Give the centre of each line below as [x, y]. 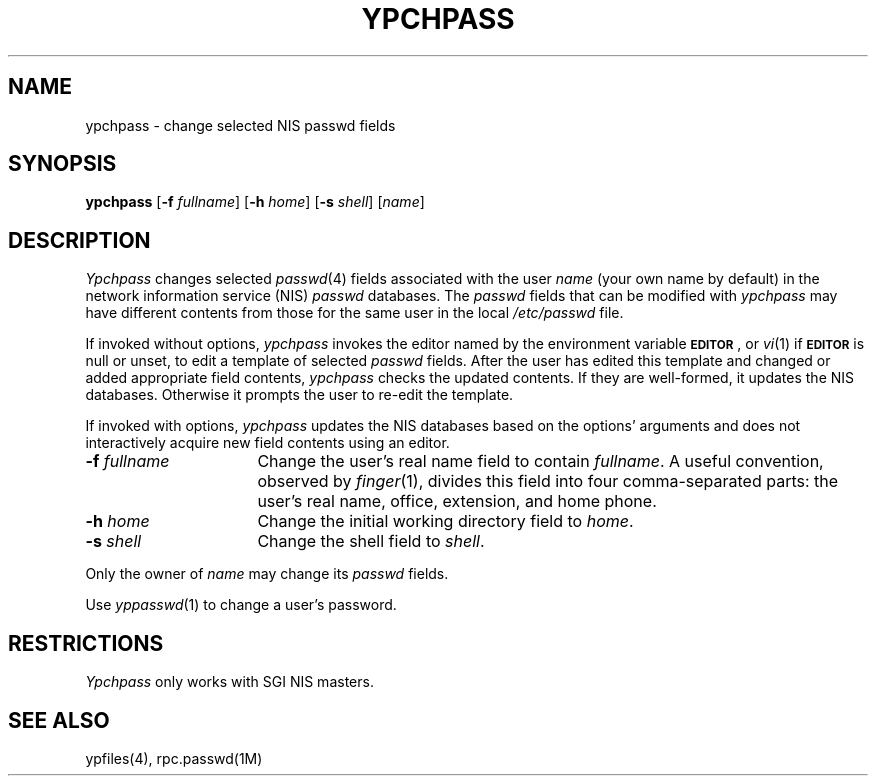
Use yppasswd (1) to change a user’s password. [241, 605]
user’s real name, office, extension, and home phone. [457, 501]
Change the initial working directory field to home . [445, 521]
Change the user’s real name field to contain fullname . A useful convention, [540, 461]
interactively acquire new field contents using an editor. [267, 443]
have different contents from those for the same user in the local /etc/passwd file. [354, 313]
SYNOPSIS [62, 164]
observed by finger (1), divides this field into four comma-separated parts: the [548, 481]
